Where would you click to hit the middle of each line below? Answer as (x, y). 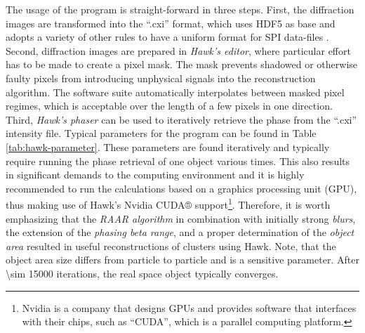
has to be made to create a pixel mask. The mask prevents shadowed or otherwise (182, 64)
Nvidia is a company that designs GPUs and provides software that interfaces (189, 307)
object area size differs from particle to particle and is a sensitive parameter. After (182, 260)
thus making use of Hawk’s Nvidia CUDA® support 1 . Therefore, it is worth (168, 203)
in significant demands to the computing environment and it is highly (155, 175)
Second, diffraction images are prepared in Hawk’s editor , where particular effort (178, 50)
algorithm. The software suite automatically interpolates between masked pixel (175, 92)
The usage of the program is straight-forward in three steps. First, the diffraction (180, 9)
